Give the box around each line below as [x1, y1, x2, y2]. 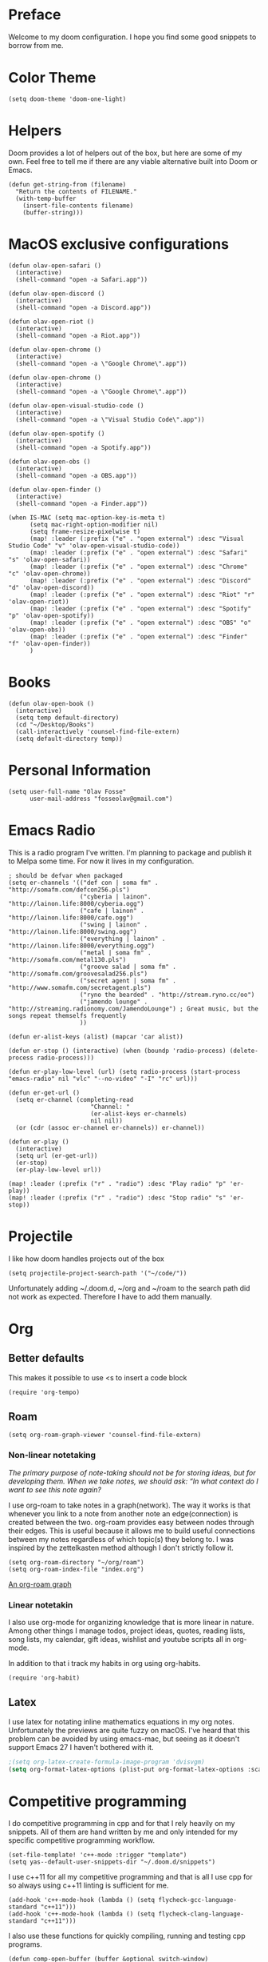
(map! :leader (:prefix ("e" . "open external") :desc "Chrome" [29, 563, 248, 571]
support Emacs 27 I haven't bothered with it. [8, 1742, 154, 1752]
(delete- [229, 1047, 259, 1055]
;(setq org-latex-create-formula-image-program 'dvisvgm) [8, 1758, 205, 1766]
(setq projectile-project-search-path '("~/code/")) [8, 1269, 187, 1277]
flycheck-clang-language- [158, 1910, 245, 1918]
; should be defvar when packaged [8, 871, 124, 879]
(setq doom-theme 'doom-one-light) [8, 94, 127, 103]
